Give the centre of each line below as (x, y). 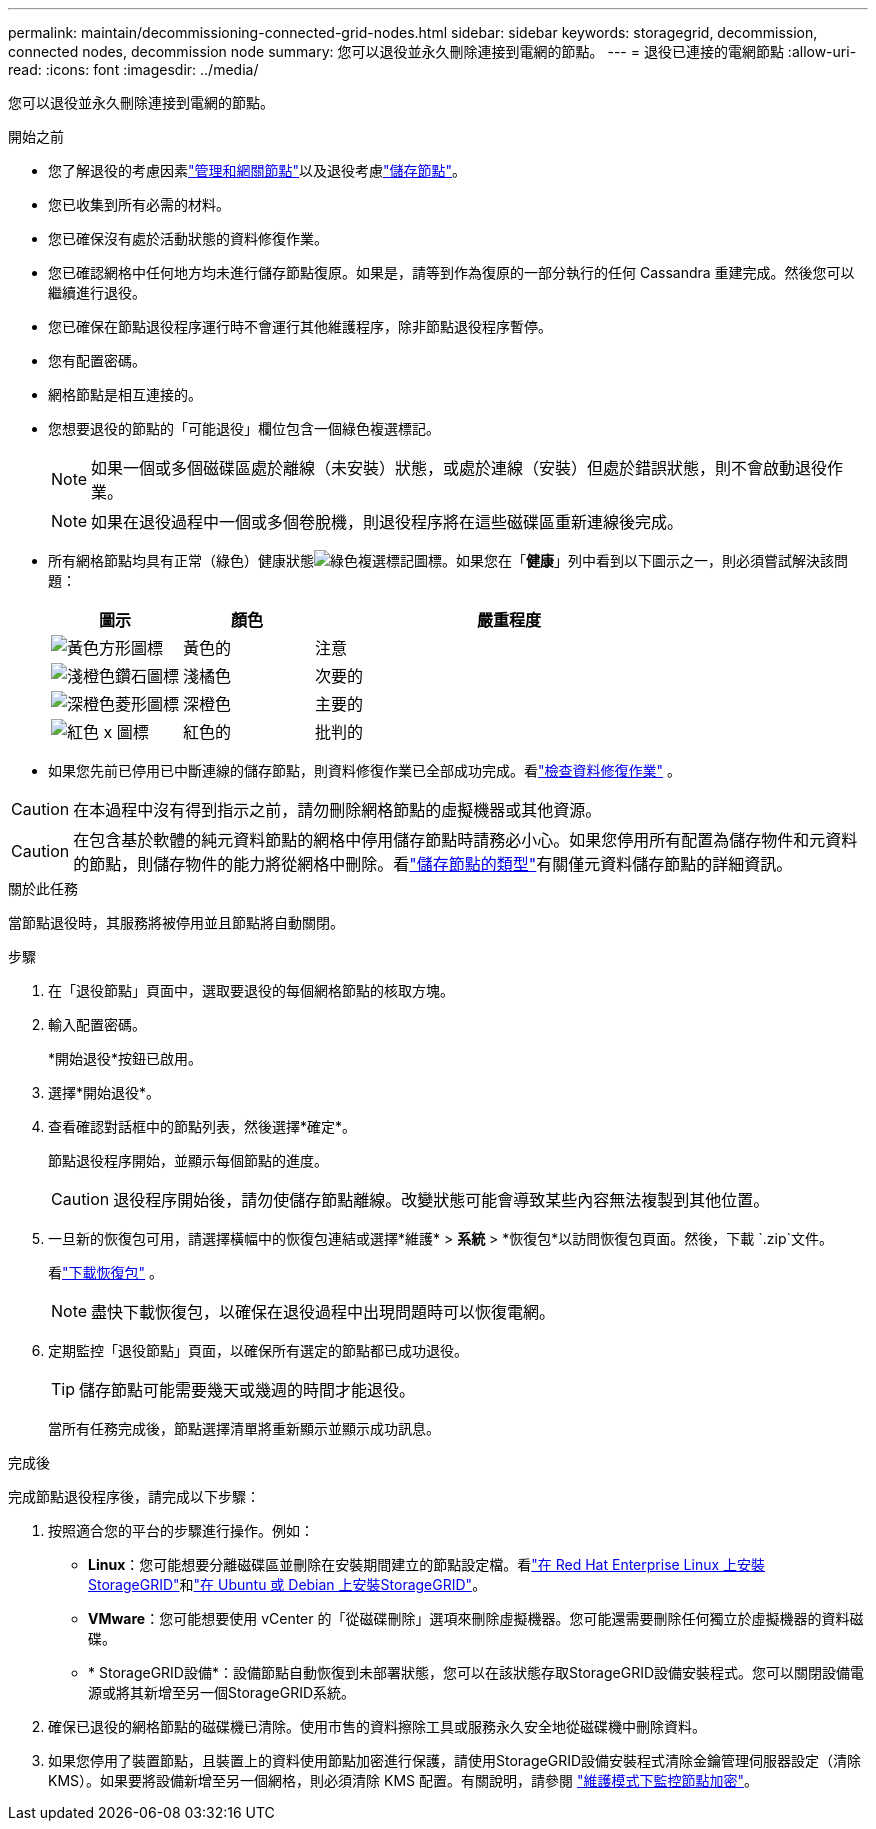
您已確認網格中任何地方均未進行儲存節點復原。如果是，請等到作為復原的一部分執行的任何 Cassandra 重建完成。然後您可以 (451, 272)
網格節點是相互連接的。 (125, 394)
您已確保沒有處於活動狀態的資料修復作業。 (188, 238)
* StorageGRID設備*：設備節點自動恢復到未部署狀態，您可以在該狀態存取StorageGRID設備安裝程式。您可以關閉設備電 (476, 1672)
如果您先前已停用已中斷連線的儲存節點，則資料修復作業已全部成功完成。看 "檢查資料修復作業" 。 (364, 770)
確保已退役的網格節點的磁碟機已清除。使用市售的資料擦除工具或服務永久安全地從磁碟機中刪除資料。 (377, 1726)
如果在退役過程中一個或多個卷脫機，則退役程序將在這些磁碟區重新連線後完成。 (387, 522)
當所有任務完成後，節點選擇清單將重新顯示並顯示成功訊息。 (244, 1428)
